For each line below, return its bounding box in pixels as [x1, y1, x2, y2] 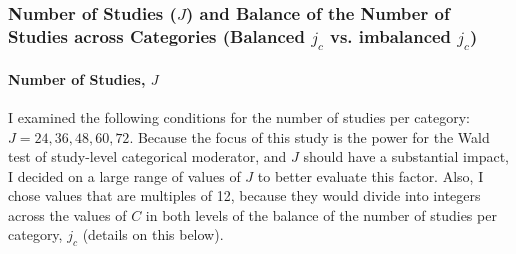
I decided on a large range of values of [8, 165, 241, 186]
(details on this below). [82, 224, 224, 245]
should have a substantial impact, [303, 146, 510, 167]
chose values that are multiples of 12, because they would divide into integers [8, 185, 481, 206]
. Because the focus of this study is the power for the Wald [129, 126, 490, 147]
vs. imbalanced [330, 23, 452, 48]
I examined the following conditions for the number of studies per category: [8, 106, 471, 127]
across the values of [8, 204, 127, 225]
